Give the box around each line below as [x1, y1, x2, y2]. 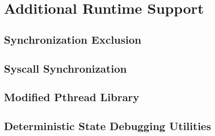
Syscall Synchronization [4, 60, 127, 76]
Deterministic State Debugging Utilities [4, 118, 211, 134]
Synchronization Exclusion [4, 31, 142, 47]
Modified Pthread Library [4, 89, 140, 105]
